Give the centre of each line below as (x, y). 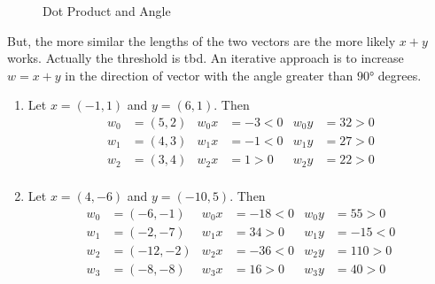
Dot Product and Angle (107, 11)
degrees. (400, 75)
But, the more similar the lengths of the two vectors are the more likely (202, 40)
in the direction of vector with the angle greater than (209, 75)
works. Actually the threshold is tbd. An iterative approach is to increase (206, 58)
